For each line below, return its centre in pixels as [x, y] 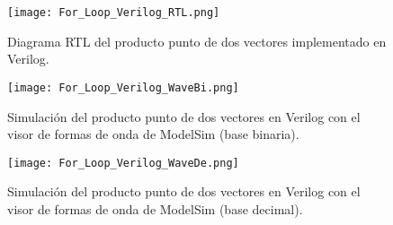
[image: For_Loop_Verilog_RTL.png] [114, 13]
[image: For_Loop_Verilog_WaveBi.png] [123, 87]
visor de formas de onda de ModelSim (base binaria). [153, 134]
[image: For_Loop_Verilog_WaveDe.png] [123, 163]
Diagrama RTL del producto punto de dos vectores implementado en [197, 41]
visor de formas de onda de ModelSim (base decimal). [155, 208]
